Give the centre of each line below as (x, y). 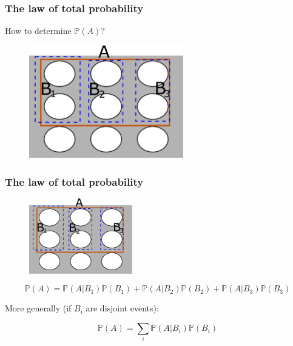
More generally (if (38, 308)
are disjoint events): (122, 308)
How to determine (38, 31)
